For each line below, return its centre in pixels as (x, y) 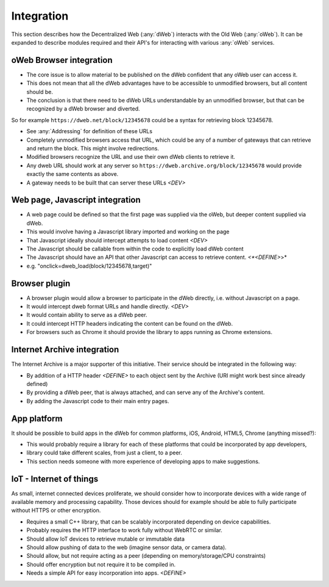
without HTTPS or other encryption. (56, 511)
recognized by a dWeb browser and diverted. (83, 109)
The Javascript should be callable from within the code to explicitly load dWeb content (135, 249)
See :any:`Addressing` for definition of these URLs (89, 131)
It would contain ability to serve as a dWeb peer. (87, 315)
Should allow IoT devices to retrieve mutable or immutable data (106, 539)
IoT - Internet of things (55, 479)
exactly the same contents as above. (73, 174)
